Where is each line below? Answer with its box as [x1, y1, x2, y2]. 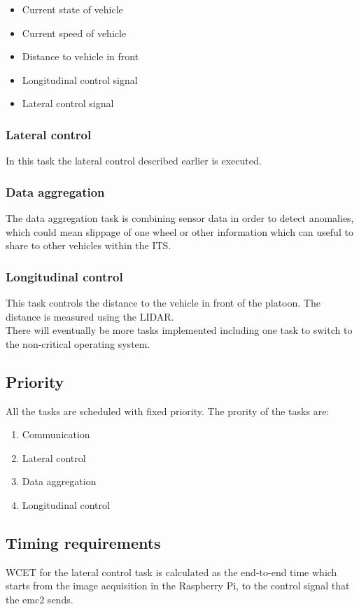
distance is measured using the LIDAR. [6, 309, 174, 323]
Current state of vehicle [22, 2, 123, 16]
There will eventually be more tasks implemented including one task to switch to [6, 323, 353, 337]
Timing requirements [6, 531, 161, 553]
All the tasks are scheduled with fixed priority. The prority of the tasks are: [6, 403, 330, 418]
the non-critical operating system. [6, 336, 150, 351]
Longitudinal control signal [22, 72, 138, 87]
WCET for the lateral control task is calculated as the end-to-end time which [6, 564, 337, 579]
